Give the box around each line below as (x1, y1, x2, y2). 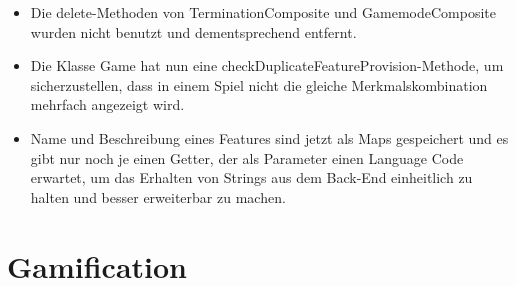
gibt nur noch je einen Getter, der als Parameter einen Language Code (30, 147, 464, 168)
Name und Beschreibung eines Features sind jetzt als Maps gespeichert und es (30, 127, 509, 148)
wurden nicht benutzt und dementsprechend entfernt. (30, 21, 357, 42)
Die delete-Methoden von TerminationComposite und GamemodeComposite (30, 2, 497, 22)
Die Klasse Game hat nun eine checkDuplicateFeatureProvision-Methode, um (30, 55, 504, 76)
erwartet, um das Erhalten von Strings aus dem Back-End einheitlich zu (30, 167, 473, 188)
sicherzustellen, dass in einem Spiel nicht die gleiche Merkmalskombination (30, 74, 488, 95)
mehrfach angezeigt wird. (30, 94, 185, 115)
